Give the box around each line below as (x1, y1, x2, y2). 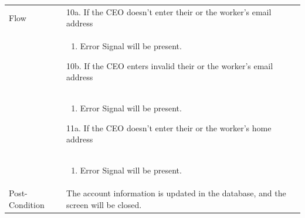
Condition (9, 198, 45, 210)
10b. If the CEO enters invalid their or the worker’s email (66, 59, 273, 71)
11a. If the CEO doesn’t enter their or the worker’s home (66, 121, 272, 134)
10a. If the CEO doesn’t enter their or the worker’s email (66, 5, 272, 18)
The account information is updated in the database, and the (66, 187, 286, 199)
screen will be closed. (66, 198, 142, 210)
